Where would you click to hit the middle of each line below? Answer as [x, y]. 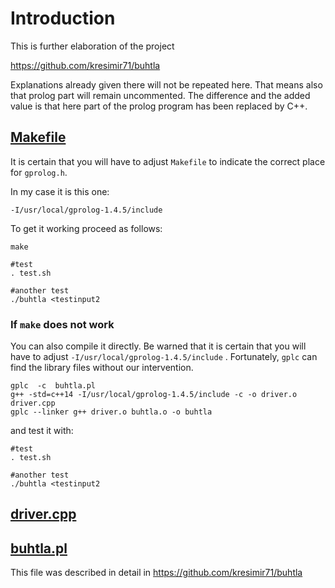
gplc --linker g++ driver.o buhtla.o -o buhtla [111, 412]
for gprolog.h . [39, 172]
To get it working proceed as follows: [86, 228]
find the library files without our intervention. [102, 368]
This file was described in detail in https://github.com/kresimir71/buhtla [156, 573]
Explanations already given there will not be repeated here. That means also [166, 84]
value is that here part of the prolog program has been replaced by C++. [159, 106]
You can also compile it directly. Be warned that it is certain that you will [158, 346]
